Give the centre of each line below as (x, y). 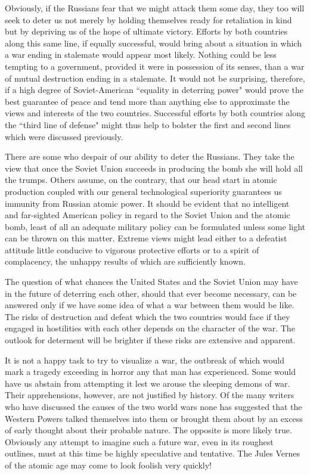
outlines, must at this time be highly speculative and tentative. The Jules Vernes (152, 453)
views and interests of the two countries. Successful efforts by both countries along (155, 113)
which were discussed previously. (64, 136)
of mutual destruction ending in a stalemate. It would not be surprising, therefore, (155, 78)
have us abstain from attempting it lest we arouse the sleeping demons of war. (148, 383)
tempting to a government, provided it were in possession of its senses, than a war (155, 66)
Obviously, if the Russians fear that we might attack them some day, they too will (155, 8)
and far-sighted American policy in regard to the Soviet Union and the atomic (148, 215)
